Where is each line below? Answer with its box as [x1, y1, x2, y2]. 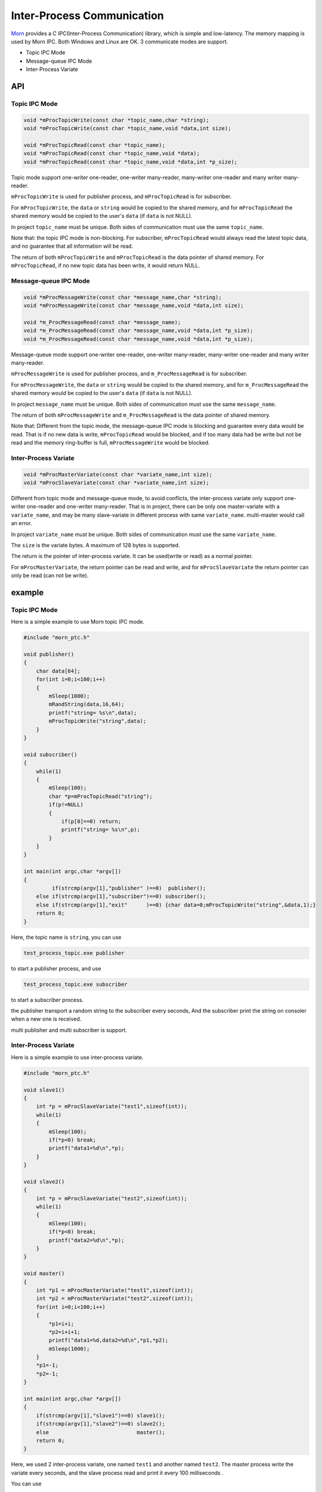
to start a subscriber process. [11, 996, 83, 1003]
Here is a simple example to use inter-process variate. [11, 1053, 144, 1061]
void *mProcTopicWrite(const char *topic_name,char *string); [23, 116, 209, 124]
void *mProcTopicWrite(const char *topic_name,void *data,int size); [23, 125, 231, 132]
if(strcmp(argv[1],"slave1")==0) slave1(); [36, 1412, 165, 1419]
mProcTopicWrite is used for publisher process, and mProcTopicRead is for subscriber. [11, 193, 232, 200]
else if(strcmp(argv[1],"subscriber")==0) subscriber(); [36, 893, 206, 900]
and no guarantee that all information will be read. [11, 242, 134, 250]
